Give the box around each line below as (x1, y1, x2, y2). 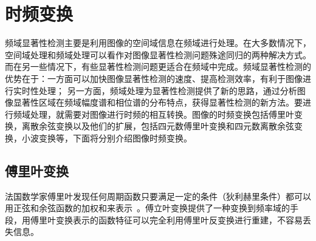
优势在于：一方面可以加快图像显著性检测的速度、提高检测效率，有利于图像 (5, 72, 303, 84)
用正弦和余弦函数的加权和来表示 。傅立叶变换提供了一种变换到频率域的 (5, 202, 290, 214)
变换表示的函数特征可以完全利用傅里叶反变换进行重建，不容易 (55, 213, 303, 226)
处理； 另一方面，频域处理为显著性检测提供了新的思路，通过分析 (38, 84, 297, 97)
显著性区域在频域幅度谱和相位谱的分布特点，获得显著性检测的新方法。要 (13, 96, 303, 109)
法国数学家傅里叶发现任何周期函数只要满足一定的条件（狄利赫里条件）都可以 (5, 189, 311, 202)
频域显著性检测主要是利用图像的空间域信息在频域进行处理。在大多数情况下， (5, 36, 311, 49)
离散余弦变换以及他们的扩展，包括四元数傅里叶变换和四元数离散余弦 (21, 120, 294, 132)
